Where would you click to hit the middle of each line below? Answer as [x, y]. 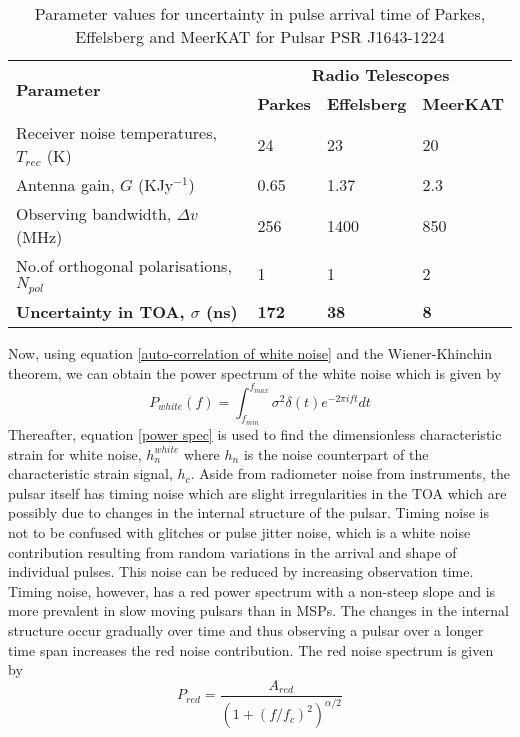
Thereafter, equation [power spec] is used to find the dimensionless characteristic [255, 434]
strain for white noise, [75, 453]
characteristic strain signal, [90, 473]
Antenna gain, [65, 184]
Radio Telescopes [380, 74]
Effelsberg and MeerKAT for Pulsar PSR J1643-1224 [260, 36]
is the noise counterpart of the [336, 453]
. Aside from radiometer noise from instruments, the [350, 473]
